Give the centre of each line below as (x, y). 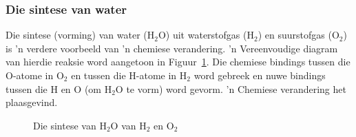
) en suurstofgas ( (295, 35)
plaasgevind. (32, 102)
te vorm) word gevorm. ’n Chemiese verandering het (236, 88)
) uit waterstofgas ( (206, 35)
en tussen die (98, 75)
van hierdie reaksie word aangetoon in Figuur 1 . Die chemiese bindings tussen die (178, 62)
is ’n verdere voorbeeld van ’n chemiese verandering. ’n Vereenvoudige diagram (172, 48)
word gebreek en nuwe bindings (260, 75)
